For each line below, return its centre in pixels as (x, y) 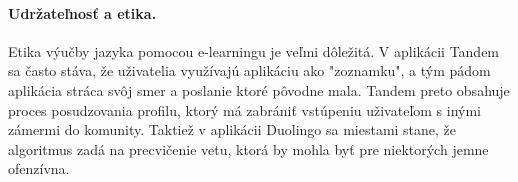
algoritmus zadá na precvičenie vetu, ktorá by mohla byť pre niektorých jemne (248, 148)
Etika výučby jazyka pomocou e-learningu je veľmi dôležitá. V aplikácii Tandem (254, 50)
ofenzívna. (39, 168)
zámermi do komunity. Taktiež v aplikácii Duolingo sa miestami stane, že (232, 129)
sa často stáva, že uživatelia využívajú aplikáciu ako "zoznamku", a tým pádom (249, 70)
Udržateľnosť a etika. (82, 12)
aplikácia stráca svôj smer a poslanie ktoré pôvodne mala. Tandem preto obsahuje (259, 89)
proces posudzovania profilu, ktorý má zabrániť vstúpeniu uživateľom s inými (245, 109)
